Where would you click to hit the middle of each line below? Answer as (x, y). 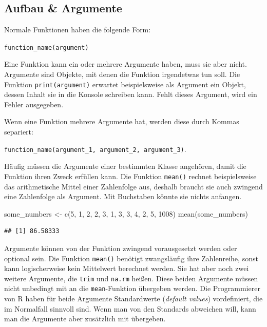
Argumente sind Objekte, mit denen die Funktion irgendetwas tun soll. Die (122, 74)
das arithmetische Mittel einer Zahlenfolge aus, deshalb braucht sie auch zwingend (133, 186)
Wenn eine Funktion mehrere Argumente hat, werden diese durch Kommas (122, 121)
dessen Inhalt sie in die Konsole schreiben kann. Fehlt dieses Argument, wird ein (131, 94)
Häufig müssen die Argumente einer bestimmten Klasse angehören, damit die (125, 166)
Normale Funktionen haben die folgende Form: (78, 30)
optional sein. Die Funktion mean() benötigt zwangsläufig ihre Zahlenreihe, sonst (131, 258)
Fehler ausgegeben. (34, 104)
